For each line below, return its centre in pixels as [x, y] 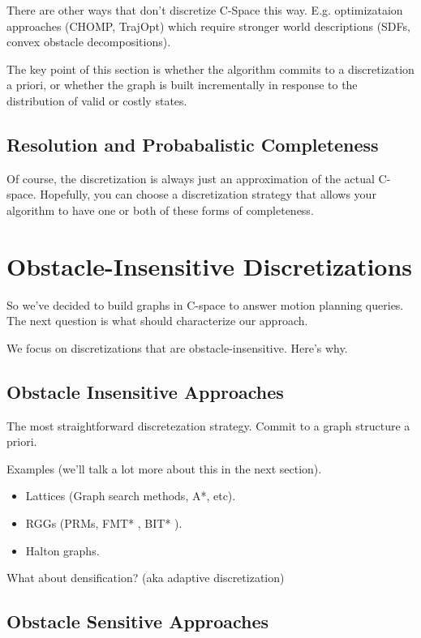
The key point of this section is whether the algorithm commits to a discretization [210, 69]
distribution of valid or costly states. [97, 100]
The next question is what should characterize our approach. [157, 321]
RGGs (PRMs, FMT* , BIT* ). [104, 523]
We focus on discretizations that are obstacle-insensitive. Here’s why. [177, 347]
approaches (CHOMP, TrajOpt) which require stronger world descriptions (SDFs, [208, 26]
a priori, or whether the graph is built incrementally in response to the [182, 85]
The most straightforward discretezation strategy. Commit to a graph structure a [208, 425]
